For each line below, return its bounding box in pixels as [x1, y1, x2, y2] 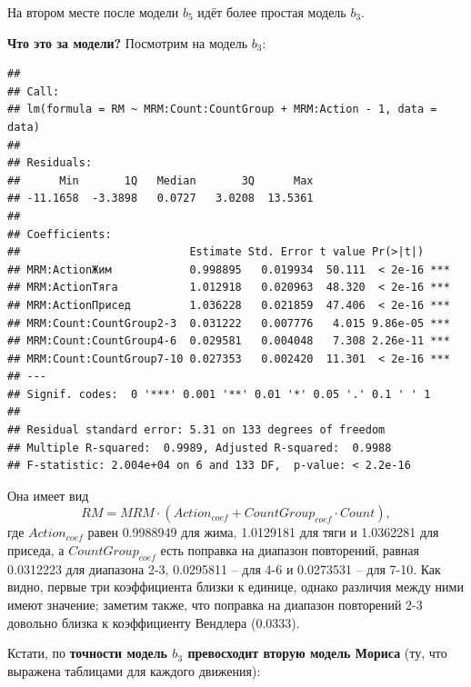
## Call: [7, 85, 60, 98]
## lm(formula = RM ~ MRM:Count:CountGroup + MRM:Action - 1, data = [7, 103, 437, 116]
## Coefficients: [7, 227, 112, 241]
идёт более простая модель [197, 3, 346, 21]
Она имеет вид [7, 485, 89, 504]
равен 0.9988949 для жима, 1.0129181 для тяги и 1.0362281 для [87, 523, 439, 542]
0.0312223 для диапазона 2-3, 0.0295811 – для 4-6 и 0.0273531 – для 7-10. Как [7, 559, 441, 578]
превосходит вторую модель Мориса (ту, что [187, 643, 447, 662]
